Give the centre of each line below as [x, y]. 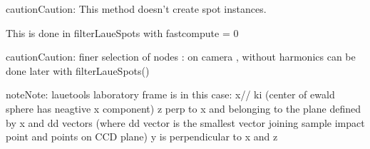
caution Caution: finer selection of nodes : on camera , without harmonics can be [181, 57]
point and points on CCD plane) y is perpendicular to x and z [142, 137]
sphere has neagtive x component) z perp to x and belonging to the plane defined [184, 108]
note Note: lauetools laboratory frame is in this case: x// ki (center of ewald [170, 94]
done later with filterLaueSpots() [78, 70]
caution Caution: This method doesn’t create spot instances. [136, 9]
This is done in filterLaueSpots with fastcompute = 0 [122, 32]
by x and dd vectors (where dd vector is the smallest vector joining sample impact [185, 122]
